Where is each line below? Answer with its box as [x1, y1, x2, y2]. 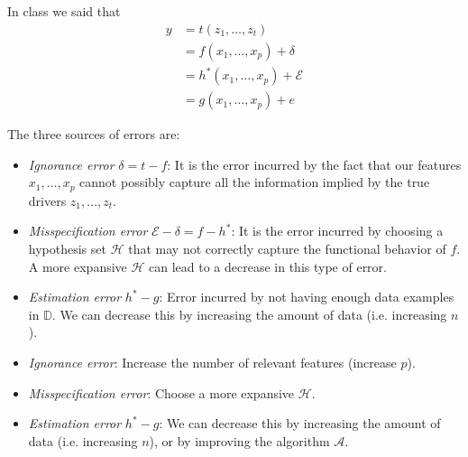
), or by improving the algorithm [149, 431, 330, 450]
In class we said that [7, 2, 121, 20]
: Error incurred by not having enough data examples [159, 287, 454, 306]
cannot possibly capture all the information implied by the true [79, 173, 430, 191]
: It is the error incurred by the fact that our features [167, 154, 462, 173]
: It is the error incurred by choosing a [231, 221, 444, 240]
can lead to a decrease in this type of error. [149, 256, 387, 275]
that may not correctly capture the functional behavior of [128, 239, 446, 258]
